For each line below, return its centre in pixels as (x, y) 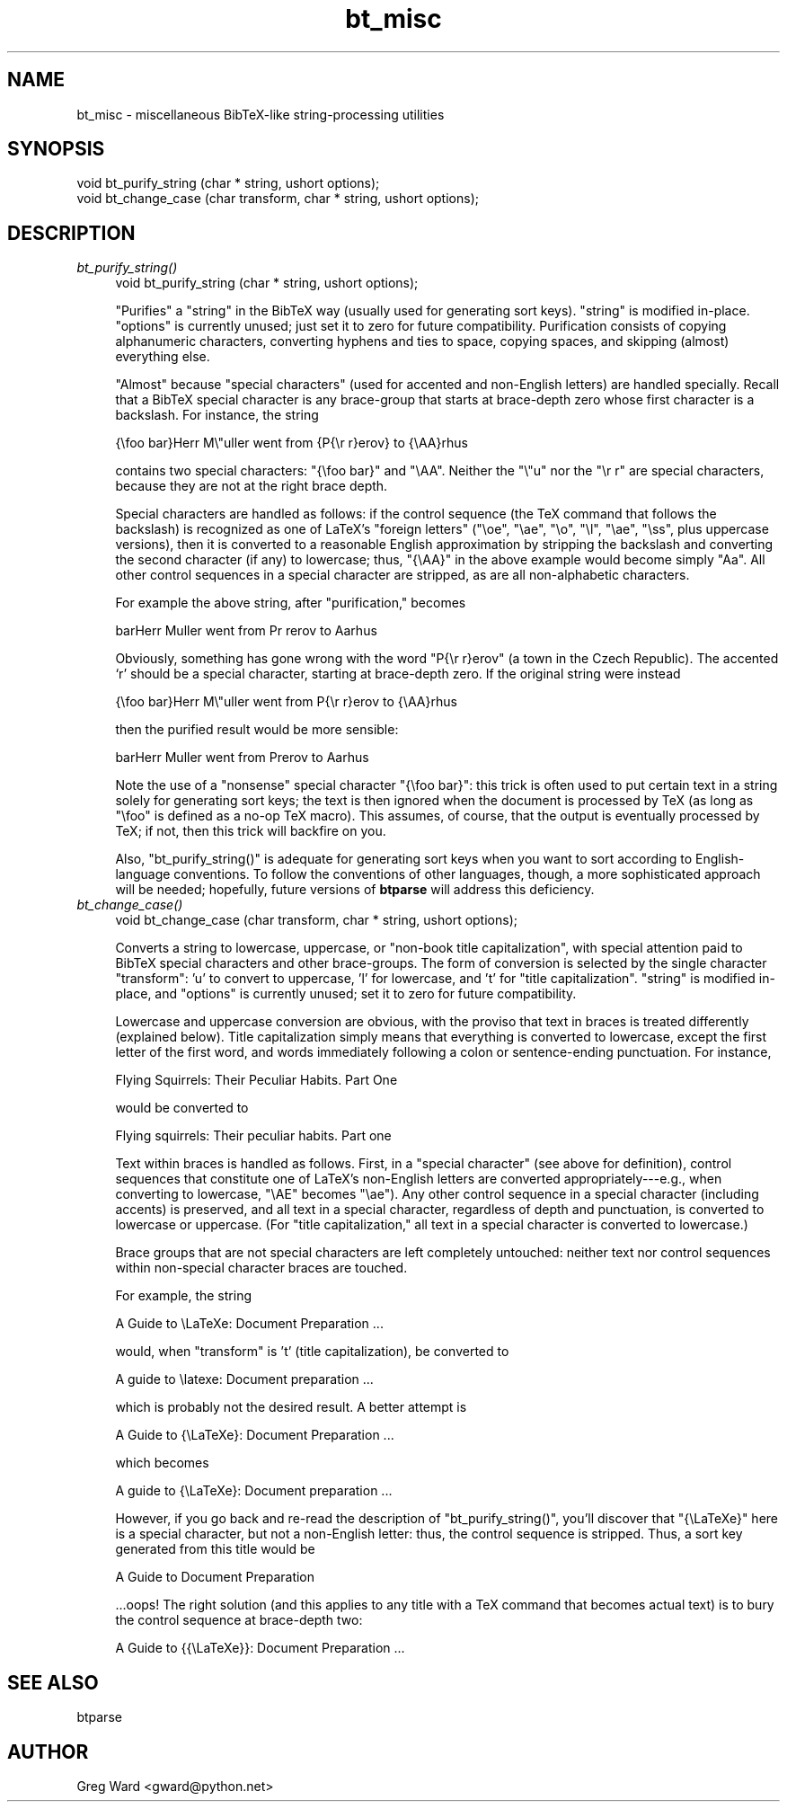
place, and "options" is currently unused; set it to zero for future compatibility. (346, 994)
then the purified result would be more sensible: (257, 730)
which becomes (162, 1463)
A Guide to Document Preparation (215, 1577)
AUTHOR (48, 1751)
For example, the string (183, 1296)
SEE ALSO (53, 1682)
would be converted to (182, 1108)
